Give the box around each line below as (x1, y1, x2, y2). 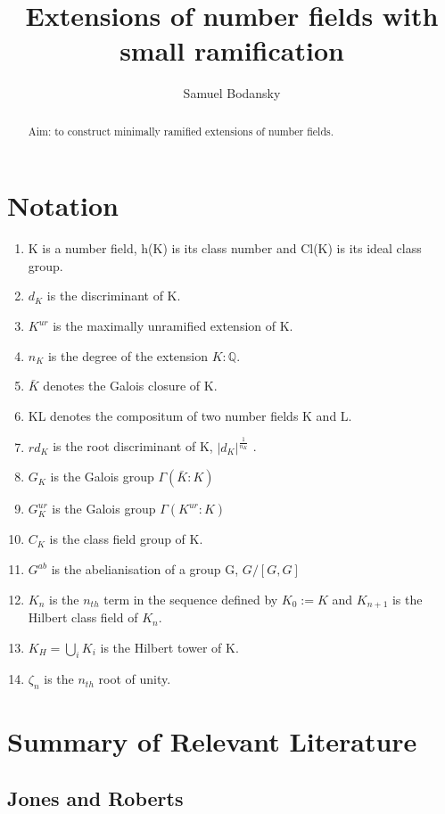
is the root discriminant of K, (53, 437, 213, 456)
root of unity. (98, 670, 171, 688)
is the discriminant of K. (46, 286, 181, 305)
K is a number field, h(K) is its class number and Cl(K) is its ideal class (28, 239, 422, 258)
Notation (7, 187, 119, 224)
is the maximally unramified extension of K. (53, 317, 293, 335)
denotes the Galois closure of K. (43, 376, 218, 395)
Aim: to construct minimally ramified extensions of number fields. (28, 123, 334, 138)
